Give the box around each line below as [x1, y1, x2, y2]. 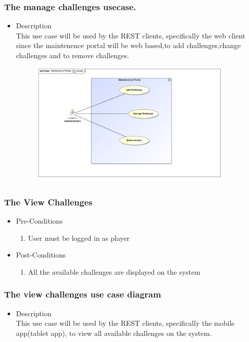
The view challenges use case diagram [4, 288, 161, 301]
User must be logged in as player [28, 232, 130, 243]
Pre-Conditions [16, 216, 63, 226]
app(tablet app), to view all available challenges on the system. [16, 327, 212, 338]
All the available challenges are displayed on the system [28, 266, 200, 277]
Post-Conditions [16, 249, 66, 260]
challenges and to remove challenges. [16, 50, 129, 60]
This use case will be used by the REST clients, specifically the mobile [16, 318, 235, 328]
